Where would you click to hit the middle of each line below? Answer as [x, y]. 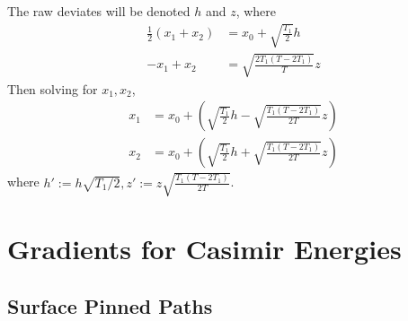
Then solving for [53, 88]
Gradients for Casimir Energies [204, 249]
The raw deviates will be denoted [99, 11]
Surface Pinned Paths [110, 305]
